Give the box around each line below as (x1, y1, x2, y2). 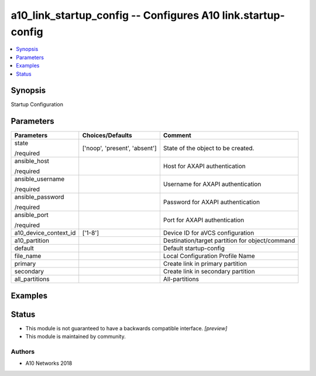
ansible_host (14, 157, 50, 165)
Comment (163, 131, 191, 140)
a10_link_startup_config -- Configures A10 (11, 9, 220, 22)
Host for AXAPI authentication (163, 162, 246, 170)
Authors (11, 348, 35, 356)
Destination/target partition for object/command (163, 236, 296, 245)
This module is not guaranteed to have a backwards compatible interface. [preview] (25, 324, 228, 331)
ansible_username (14, 175, 65, 183)
